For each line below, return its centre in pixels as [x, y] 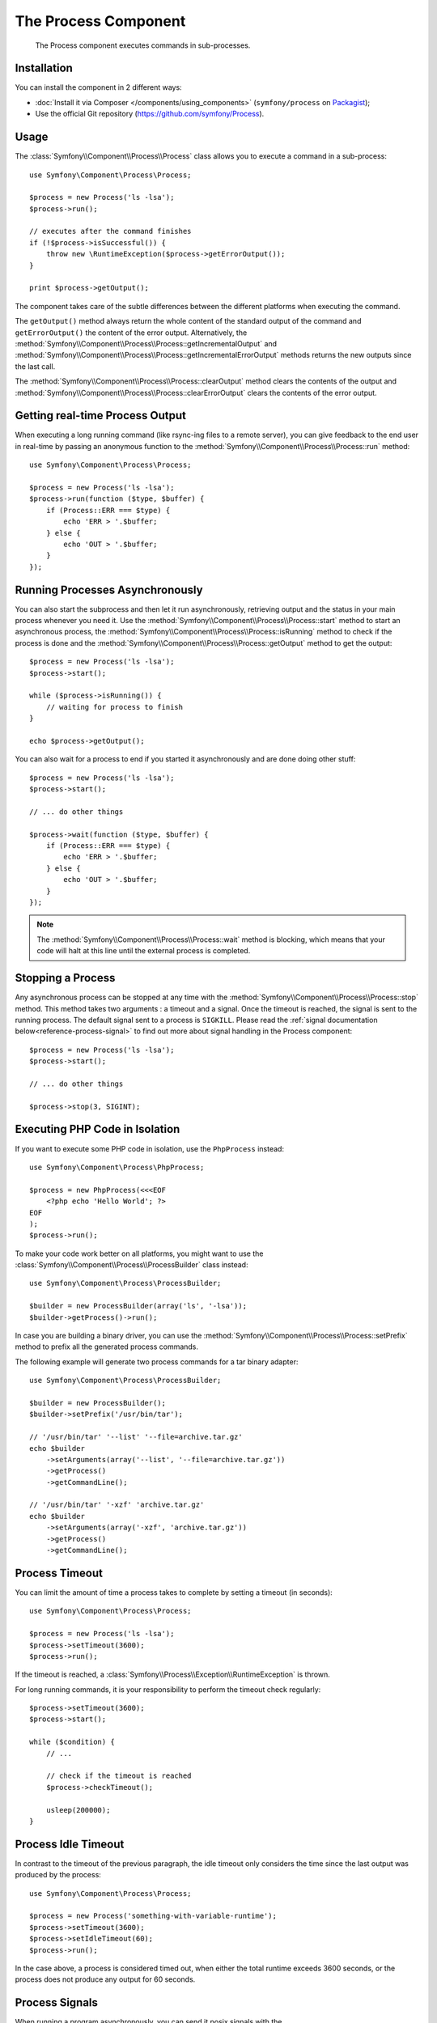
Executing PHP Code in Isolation [98, 1129]
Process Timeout [59, 1573]
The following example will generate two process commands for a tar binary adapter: [157, 1361]
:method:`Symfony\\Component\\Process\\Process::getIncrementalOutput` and [146, 344]
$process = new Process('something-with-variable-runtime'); [153, 1916]
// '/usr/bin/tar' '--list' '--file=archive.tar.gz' [136, 1437]
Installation [44, 68]
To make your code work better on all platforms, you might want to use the [139, 1253]
